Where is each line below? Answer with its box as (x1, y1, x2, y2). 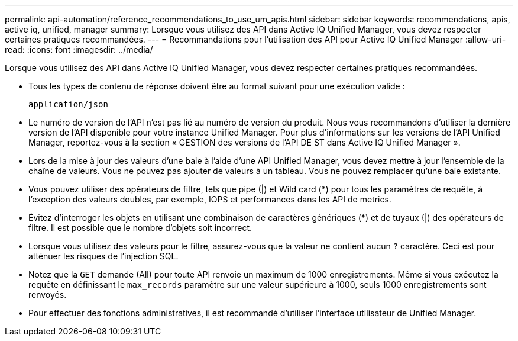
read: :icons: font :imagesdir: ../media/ (5, 44, 153, 54)
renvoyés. (28, 289, 67, 300)
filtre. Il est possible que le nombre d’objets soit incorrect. (28, 223, 252, 233)
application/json (28, 99, 108, 109)
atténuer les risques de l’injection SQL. (28, 251, 179, 261)
